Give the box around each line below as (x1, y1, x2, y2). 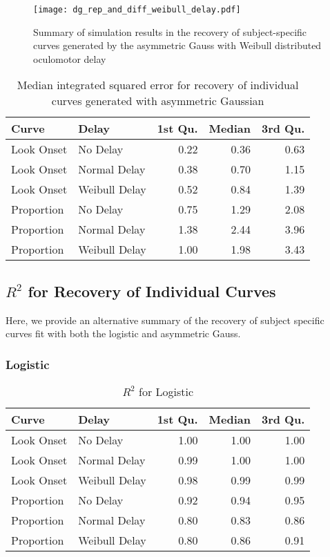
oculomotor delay (33, 51, 106, 66)
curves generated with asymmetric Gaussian (51, 93, 264, 109)
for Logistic (139, 384, 194, 400)
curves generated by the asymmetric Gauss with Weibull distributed (33, 38, 322, 53)
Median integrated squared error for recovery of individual (17, 77, 299, 93)
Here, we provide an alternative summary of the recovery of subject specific (6, 312, 324, 327)
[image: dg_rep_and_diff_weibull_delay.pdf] (33, 5, 241, 15)
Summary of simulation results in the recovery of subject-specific (33, 24, 307, 39)
